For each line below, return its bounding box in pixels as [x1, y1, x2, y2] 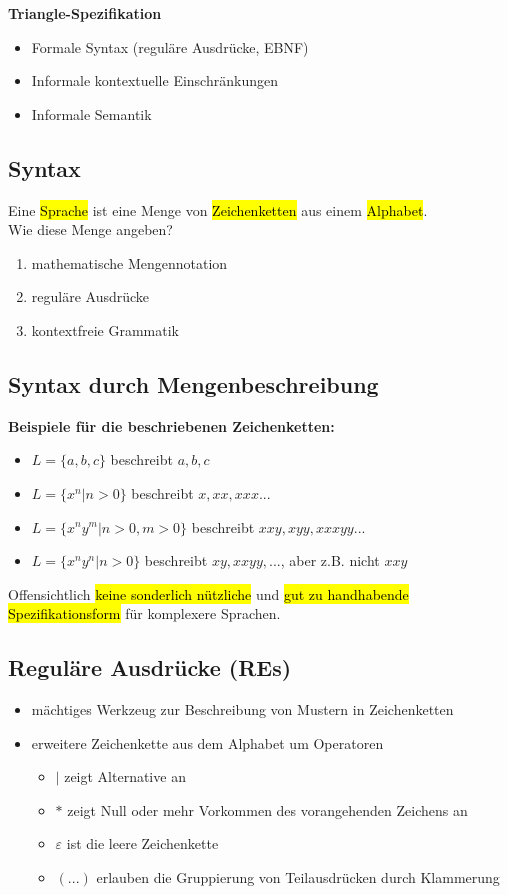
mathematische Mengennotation [31, 252, 228, 273]
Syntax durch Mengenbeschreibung [8, 368, 379, 399]
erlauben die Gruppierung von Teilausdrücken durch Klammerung [96, 867, 500, 888]
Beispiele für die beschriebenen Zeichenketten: [8, 415, 335, 436]
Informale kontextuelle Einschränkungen [31, 70, 278, 91]
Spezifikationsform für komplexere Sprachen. [8, 603, 281, 624]
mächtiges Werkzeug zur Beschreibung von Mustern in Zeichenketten [31, 699, 454, 720]
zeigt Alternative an [64, 766, 186, 787]
